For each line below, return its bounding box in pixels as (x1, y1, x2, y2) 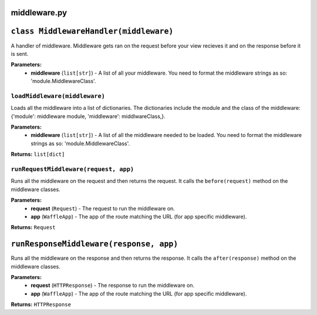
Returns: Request (11, 224, 56, 231)
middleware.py (11, 8, 68, 18)
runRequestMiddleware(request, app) (11, 165, 134, 173)
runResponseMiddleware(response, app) (11, 239, 178, 249)
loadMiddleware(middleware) (11, 92, 106, 100)
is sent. (11, 50, 29, 57)
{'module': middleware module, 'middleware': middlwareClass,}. (11, 112, 166, 120)
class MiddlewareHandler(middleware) (11, 26, 174, 36)
